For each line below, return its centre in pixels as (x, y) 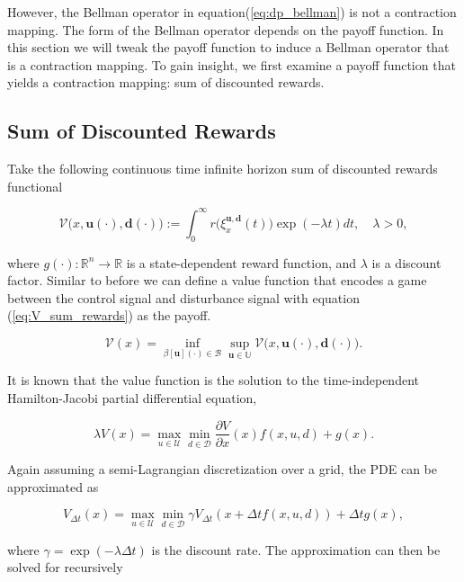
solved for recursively (65, 567)
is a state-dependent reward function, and (241, 262)
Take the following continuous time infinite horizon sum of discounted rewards (223, 169)
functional (35, 186)
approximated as (53, 486)
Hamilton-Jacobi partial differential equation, (132, 397)
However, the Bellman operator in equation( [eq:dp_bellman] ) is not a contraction (232, 12)
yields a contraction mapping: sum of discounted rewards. (166, 82)
